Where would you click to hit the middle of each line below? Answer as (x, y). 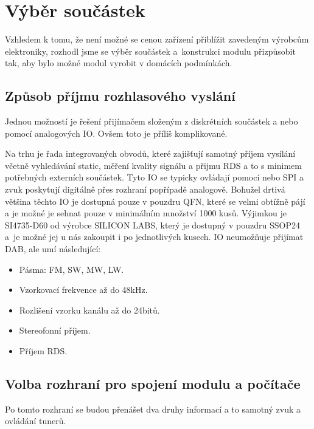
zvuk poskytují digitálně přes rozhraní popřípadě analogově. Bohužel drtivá (145, 189)
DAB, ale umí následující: (53, 249)
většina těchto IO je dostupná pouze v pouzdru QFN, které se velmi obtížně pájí (155, 201)
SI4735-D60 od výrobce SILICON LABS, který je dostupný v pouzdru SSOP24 (153, 225)
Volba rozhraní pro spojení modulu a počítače (153, 383)
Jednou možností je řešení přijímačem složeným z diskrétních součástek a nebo (152, 121)
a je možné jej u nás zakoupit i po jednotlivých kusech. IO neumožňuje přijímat (154, 237)
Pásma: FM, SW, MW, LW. (72, 269)
